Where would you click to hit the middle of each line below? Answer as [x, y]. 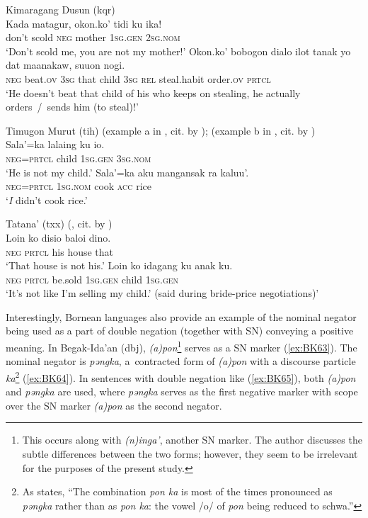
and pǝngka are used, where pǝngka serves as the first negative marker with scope [182, 392]
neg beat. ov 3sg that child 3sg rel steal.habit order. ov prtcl [138, 78]
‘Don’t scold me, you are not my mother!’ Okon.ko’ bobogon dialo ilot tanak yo [178, 51]
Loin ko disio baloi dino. [58, 237]
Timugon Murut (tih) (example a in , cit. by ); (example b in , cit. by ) [161, 130]
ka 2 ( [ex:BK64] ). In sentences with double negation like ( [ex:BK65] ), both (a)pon [181, 376]
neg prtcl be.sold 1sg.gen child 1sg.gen [92, 279]
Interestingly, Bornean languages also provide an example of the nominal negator [181, 316]
